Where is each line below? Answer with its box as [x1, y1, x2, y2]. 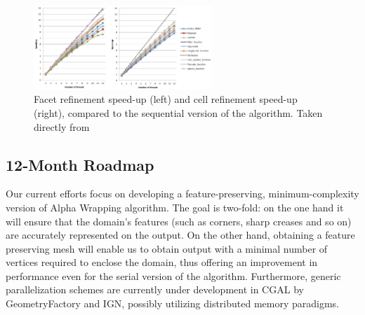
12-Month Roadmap [6, 153, 154, 175]
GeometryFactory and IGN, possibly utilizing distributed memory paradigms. [6, 296, 340, 311]
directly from [34, 119, 90, 134]
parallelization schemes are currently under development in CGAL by [6, 282, 304, 297]
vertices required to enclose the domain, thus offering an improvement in [6, 255, 318, 269]
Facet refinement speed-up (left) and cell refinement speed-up [34, 92, 298, 106]
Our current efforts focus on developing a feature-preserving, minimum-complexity [6, 186, 359, 201]
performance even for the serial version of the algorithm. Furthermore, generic [6, 268, 341, 283]
